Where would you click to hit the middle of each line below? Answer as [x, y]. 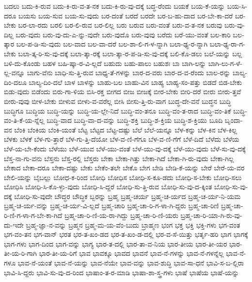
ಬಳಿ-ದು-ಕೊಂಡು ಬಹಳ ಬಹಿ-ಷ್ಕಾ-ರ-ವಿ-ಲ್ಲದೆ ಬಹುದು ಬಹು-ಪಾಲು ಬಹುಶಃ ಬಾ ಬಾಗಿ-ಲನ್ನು [105, 63]
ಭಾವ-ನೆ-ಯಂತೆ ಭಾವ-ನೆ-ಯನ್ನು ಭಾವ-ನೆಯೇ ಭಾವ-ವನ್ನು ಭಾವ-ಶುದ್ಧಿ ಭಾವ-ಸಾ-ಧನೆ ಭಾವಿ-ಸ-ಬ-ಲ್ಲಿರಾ [131, 263]
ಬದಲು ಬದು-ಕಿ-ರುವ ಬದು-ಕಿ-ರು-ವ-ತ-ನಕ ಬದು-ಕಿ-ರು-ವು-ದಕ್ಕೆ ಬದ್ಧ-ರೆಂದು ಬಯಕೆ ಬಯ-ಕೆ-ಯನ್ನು [115, 6]
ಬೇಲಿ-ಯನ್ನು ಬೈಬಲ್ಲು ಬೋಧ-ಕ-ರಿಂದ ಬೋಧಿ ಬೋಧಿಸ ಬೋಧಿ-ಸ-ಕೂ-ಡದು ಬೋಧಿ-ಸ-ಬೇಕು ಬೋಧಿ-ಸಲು [123, 177]
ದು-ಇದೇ [14, 224]
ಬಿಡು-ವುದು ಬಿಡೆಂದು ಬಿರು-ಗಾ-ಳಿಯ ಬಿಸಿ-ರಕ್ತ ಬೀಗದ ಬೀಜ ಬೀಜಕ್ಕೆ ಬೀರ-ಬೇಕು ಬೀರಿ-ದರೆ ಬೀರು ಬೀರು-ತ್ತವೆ [123, 91]
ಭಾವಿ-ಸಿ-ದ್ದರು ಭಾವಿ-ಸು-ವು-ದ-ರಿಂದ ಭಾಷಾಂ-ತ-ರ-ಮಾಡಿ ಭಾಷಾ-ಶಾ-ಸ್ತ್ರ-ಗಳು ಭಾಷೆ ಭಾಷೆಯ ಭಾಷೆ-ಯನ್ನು [121, 272]
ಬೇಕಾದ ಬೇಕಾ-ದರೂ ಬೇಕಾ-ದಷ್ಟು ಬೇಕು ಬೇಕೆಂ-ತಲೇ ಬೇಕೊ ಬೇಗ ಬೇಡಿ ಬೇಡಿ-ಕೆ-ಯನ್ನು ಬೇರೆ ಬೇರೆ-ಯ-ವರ [124, 168]
